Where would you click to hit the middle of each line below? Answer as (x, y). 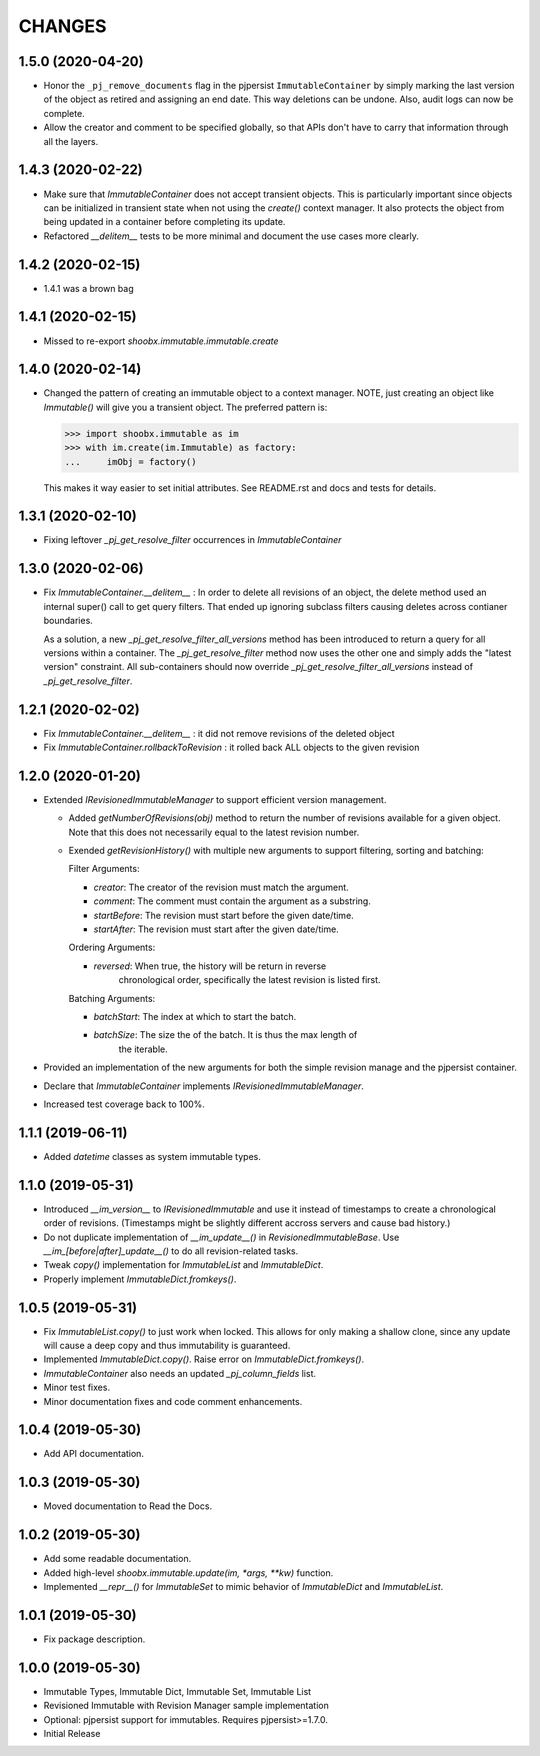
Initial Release (72, 1734)
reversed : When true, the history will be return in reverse (210, 966)
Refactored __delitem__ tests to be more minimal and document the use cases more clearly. (231, 236)
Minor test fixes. (76, 1387)
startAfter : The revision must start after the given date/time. (216, 929)
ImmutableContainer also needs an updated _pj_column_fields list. (180, 1373)
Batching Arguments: (112, 998)
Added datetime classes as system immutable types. (152, 1156)
